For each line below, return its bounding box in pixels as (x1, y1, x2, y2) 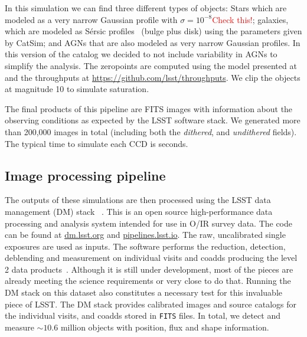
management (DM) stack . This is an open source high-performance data (5, 205, 273, 217)
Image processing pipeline (5, 166, 166, 184)
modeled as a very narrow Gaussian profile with (5, 13, 178, 25)
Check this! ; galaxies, (212, 13, 289, 25)
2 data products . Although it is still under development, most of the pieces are (5, 263, 293, 275)
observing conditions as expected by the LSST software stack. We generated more (5, 114, 301, 126)
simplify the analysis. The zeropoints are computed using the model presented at (5, 59, 297, 71)
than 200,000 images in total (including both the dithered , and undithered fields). (5, 125, 297, 138)
